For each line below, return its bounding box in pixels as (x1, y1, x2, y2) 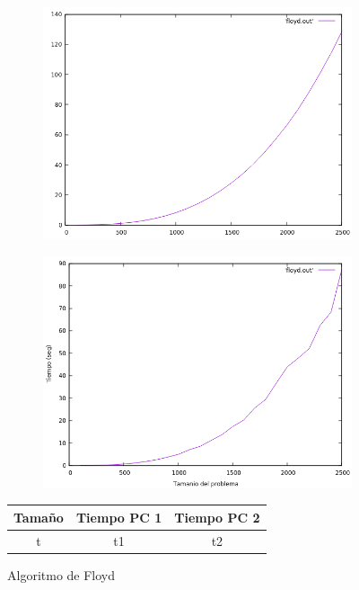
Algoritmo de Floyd (7, 565, 116, 584)
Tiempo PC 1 (75, 507, 162, 526)
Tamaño (13, 507, 64, 526)
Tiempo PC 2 (174, 507, 260, 526)
